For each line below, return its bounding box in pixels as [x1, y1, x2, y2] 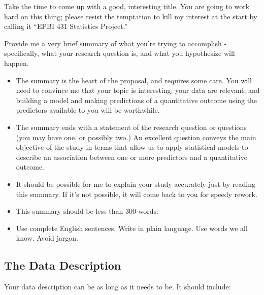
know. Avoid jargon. [16, 233, 78, 243]
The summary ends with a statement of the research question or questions [16, 121, 247, 132]
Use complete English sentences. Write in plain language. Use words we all [16, 222, 248, 233]
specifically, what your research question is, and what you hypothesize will [4, 48, 235, 58]
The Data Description [4, 257, 121, 273]
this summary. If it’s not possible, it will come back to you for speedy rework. [16, 188, 257, 199]
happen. [4, 57, 29, 68]
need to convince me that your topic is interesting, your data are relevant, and [16, 85, 260, 95]
